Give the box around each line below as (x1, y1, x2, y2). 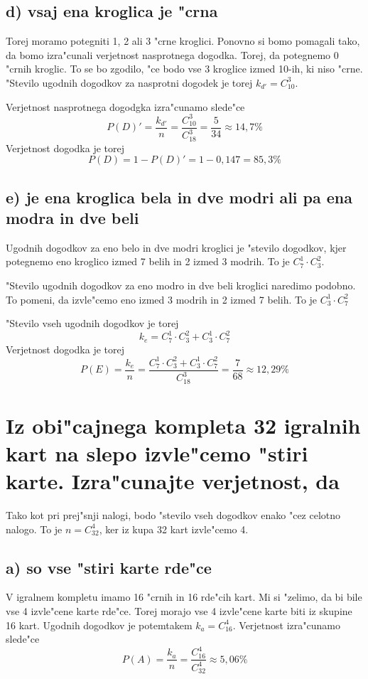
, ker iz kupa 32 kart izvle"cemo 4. (99, 521, 249, 536)
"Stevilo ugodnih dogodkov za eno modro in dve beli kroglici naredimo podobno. (6, 277, 356, 292)
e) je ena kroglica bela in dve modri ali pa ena (6, 186, 352, 208)
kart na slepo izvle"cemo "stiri (6, 438, 308, 467)
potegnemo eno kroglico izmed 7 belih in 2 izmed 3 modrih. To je (6, 254, 290, 269)
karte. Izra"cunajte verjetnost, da (6, 466, 340, 496)
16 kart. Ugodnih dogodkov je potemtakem (6, 617, 193, 632)
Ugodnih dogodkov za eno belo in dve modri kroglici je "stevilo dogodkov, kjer (6, 240, 347, 255)
